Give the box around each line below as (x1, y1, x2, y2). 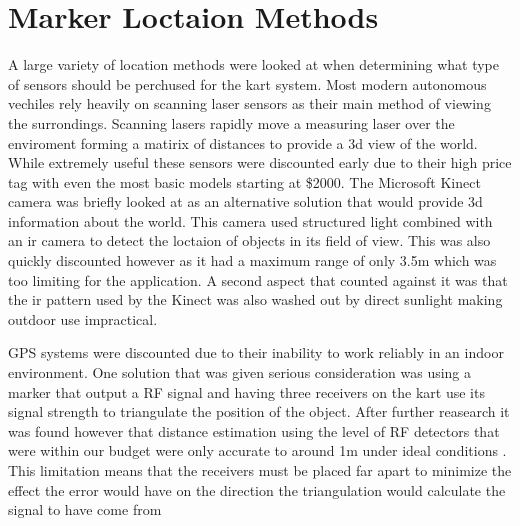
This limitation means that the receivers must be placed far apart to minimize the (8, 460, 512, 480)
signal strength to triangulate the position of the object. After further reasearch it (8, 401, 510, 422)
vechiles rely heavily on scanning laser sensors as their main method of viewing (8, 93, 491, 114)
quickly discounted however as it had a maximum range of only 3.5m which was (8, 250, 497, 271)
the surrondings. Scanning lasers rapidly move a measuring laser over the (8, 112, 455, 133)
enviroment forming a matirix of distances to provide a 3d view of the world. (8, 132, 478, 153)
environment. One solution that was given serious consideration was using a (8, 362, 472, 383)
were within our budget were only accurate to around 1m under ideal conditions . (8, 440, 507, 461)
